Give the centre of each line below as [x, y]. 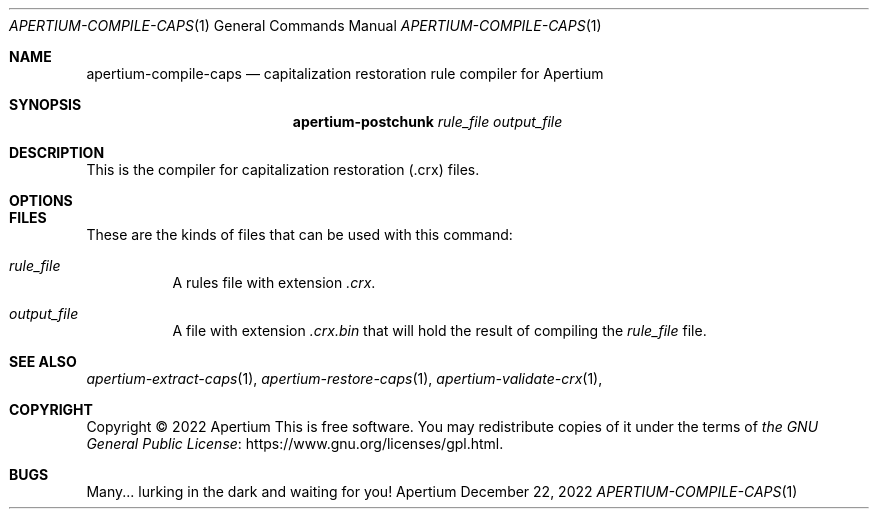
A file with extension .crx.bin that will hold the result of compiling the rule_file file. [439, 330]
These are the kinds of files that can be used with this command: [299, 234]
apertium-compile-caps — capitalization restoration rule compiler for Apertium [345, 73]
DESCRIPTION [57, 152]
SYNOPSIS [45, 104]
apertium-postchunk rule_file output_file [427, 121]
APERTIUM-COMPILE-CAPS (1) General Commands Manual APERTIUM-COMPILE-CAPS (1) [305, 25]
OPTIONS [41, 200]
